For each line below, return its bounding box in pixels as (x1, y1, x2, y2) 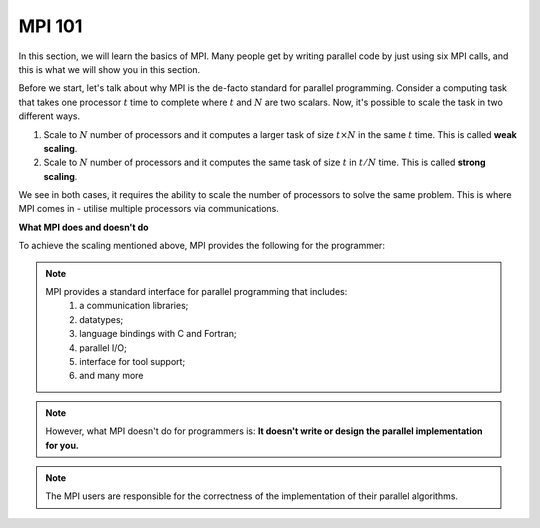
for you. (45, 439, 80, 451)
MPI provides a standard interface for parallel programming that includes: (45, 286, 348, 298)
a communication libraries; (79, 300, 189, 312)
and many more (79, 370, 144, 382)
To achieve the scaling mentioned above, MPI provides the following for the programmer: (18, 240, 385, 252)
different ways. (18, 110, 80, 122)
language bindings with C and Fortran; (79, 328, 237, 340)
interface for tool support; (79, 355, 186, 367)
